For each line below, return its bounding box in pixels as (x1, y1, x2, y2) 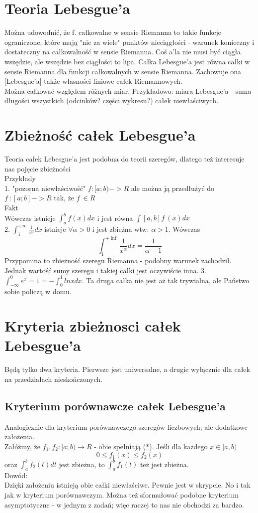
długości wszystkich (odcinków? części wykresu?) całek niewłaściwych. (4, 95, 218, 106)
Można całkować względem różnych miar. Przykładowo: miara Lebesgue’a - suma (4, 85, 252, 96)
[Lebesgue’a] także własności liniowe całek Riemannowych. (4, 76, 182, 86)
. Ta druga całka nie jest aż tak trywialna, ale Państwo (82, 275, 250, 285)
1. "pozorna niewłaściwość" (4, 182, 86, 193)
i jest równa (97, 212, 133, 223)
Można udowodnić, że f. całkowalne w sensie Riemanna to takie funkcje (4, 27, 221, 37)
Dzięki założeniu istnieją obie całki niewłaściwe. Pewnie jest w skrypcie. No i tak (4, 480, 251, 490)
